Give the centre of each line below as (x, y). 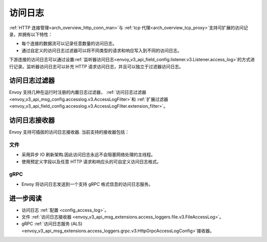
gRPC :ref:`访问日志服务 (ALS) (52, 224)
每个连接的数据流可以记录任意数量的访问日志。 (69, 43)
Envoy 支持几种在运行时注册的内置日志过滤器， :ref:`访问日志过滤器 (78, 92)
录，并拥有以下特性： (31, 34)
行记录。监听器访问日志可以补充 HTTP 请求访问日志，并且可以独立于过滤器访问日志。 (96, 66)
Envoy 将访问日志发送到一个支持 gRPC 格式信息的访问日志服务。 (87, 184)
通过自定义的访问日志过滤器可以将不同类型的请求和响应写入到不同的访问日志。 (102, 50)
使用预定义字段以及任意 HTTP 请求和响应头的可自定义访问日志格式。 (91, 161)
